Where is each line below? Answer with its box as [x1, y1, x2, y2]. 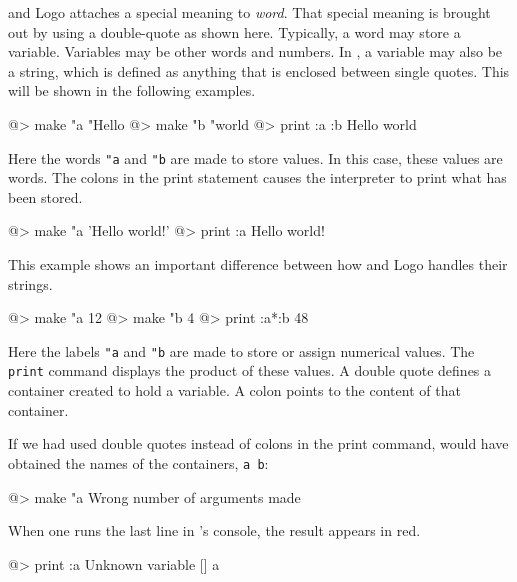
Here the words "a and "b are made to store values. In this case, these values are [8, 147, 503, 168]
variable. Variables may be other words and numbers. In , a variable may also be [8, 41, 503, 62]
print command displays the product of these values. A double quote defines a [8, 360, 492, 381]
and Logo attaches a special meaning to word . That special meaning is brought [8, 2, 491, 22]
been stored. [8, 186, 83, 207]
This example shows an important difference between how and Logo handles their [8, 254, 508, 274]
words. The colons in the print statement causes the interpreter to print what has [8, 167, 507, 188]
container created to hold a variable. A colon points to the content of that [8, 380, 461, 401]
